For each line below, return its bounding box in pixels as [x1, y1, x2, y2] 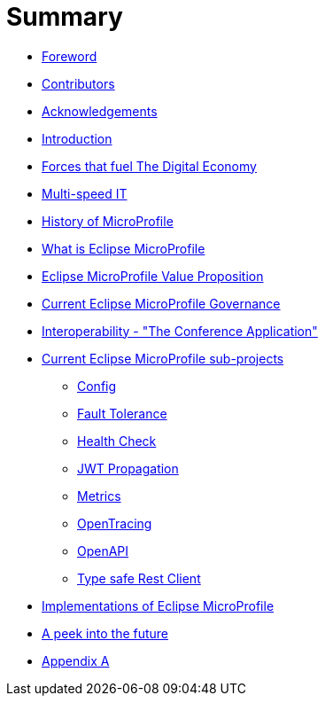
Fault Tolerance [77, 405, 167, 421]
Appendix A [42, 652, 110, 668]
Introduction [42, 130, 112, 146]
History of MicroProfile [42, 213, 174, 229]
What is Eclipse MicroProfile [42, 240, 205, 256]
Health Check [77, 433, 157, 449]
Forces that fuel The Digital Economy [42, 158, 257, 174]
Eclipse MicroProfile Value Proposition [42, 268, 264, 284]
